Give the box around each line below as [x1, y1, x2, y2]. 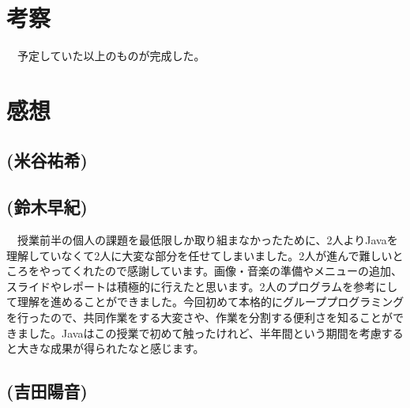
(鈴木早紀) [6, 195, 88, 219]
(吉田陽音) [6, 379, 88, 403]
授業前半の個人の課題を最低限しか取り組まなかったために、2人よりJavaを [17, 232, 398, 248]
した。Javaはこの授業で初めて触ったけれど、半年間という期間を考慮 [28, 324, 382, 341]
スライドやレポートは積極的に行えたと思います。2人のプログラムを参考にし [6, 278, 398, 294]
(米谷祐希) [6, 148, 88, 172]
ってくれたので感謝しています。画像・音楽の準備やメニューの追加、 [50, 263, 403, 279]
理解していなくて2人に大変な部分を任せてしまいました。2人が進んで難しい [6, 247, 393, 263]
